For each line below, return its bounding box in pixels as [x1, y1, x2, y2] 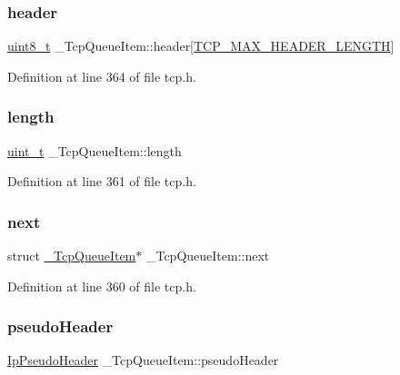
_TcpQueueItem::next [145, 246, 270, 265]
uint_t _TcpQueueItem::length [7, 141, 182, 160]
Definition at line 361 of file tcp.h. [7, 172, 196, 191]
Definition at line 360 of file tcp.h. [7, 276, 196, 295]
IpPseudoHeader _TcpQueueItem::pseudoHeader [7, 350, 279, 370]
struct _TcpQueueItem [7, 246, 136, 265]
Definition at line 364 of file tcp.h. [7, 66, 196, 85]
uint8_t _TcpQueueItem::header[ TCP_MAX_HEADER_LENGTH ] [7, 36, 395, 55]
